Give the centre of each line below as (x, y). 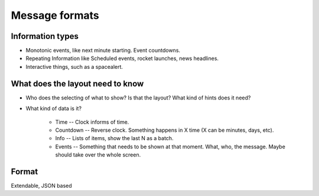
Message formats (55, 15)
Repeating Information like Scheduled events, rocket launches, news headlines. (122, 58)
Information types (45, 36)
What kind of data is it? (54, 108)
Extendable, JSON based (41, 186)
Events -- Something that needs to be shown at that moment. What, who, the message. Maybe (170, 147)
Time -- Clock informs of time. (92, 122)
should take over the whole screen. (98, 155)
